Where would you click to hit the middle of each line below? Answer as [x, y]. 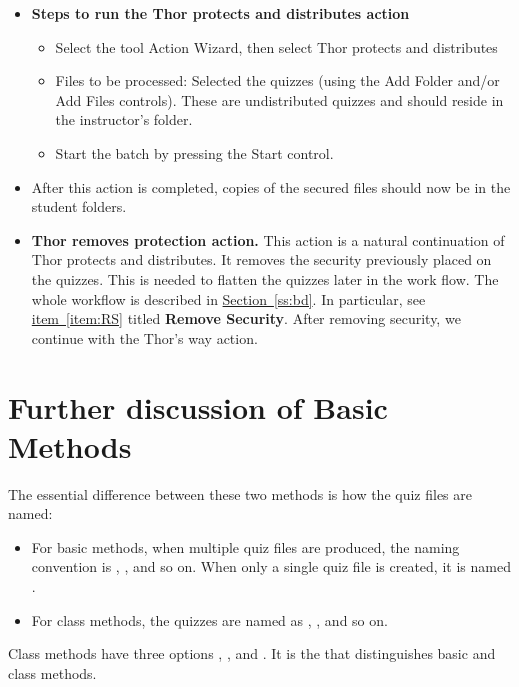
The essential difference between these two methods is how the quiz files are [240, 493]
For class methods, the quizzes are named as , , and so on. [209, 619]
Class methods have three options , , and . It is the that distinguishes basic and [252, 653]
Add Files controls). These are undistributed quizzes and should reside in [279, 99]
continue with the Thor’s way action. [144, 337]
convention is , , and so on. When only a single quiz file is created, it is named [271, 566]
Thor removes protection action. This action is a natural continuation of [268, 239]
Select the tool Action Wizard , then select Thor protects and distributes [276, 46]
